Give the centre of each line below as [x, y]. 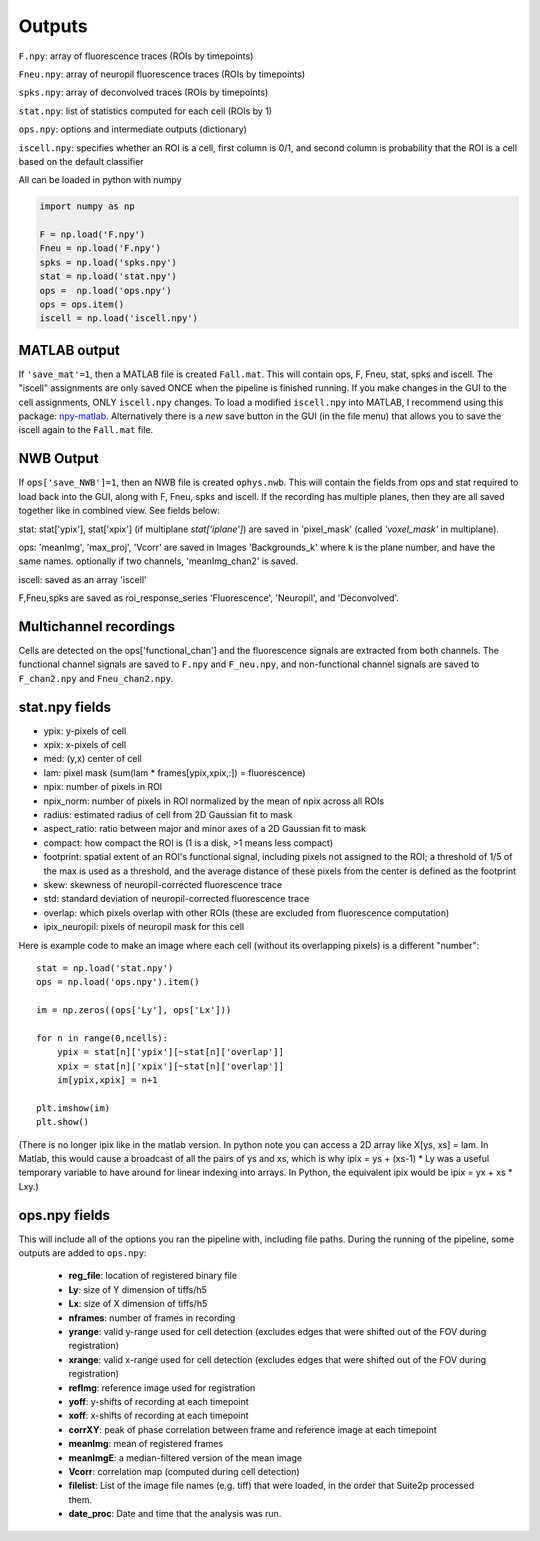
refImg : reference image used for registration [162, 1387]
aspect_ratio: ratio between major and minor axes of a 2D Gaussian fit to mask [205, 829]
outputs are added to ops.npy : [82, 1253]
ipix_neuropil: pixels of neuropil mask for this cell [144, 927]
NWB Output [58, 458]
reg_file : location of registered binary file [153, 1276]
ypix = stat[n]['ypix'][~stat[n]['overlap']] [170, 1052]
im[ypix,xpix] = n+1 [107, 1080]
